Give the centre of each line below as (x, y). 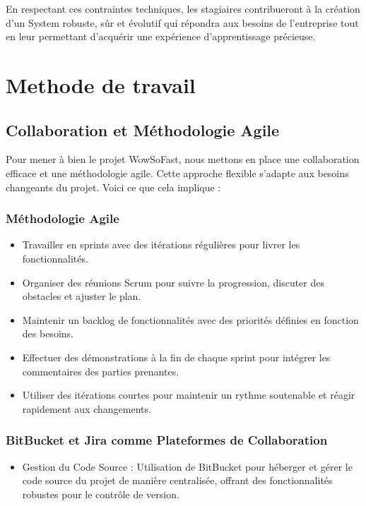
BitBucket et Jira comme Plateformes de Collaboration (167, 440)
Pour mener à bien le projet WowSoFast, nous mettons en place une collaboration (183, 159)
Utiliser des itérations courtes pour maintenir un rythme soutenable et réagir (189, 395)
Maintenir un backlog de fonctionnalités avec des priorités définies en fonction (190, 319)
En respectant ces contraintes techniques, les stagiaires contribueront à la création (183, 8)
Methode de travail (101, 84)
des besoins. (48, 333)
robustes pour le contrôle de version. (101, 494)
